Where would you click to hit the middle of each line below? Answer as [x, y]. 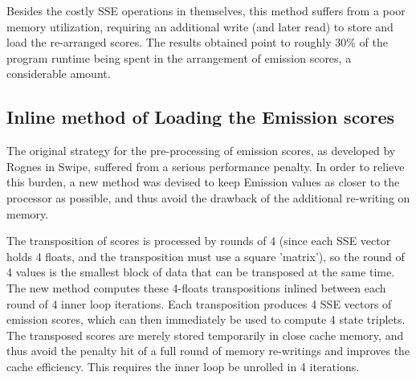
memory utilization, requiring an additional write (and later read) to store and [200, 26]
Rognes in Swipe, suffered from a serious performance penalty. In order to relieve [206, 166]
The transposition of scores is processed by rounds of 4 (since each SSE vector [199, 241]
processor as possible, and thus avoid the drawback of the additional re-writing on [208, 197]
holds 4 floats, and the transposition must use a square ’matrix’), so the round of [206, 256]
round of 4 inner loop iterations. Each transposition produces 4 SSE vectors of [199, 303]
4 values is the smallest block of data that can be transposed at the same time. [201, 272]
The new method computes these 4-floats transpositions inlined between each [196, 287]
